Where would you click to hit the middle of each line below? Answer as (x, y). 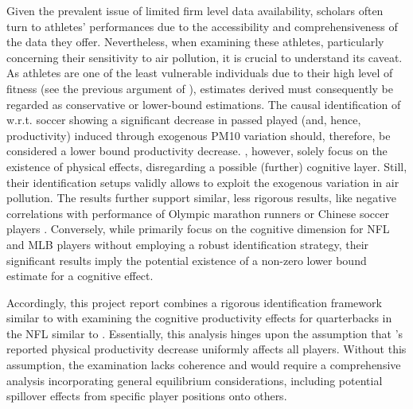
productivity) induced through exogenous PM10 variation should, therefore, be (199, 135)
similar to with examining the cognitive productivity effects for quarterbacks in (199, 318)
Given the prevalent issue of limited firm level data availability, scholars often (195, 10)
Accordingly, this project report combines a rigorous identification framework (194, 302)
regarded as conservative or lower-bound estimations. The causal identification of (204, 104)
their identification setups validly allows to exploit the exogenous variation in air (203, 182)
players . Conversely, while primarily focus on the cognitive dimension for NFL (198, 229)
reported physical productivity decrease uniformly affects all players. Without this (206, 349)
